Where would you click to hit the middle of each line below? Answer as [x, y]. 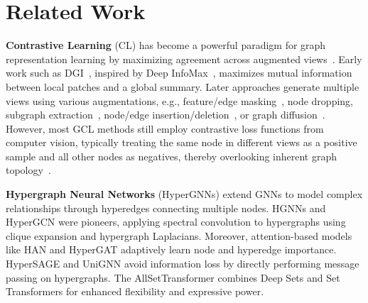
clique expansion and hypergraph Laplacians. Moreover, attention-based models [179, 235]
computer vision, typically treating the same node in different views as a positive [182, 142]
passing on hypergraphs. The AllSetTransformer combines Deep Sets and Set [173, 277]
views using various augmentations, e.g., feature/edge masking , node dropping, [179, 100]
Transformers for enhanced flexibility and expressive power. [135, 291]
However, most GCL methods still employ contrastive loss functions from [165, 128]
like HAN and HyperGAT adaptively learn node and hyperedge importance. [171, 249]
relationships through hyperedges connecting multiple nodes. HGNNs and [166, 208]
